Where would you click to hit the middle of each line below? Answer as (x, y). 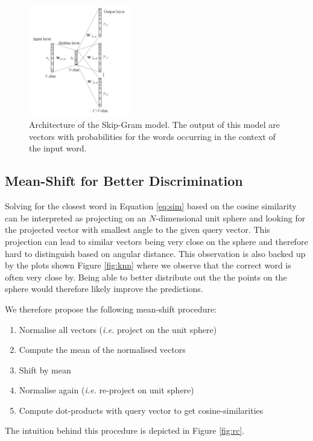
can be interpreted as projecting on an (76, 217)
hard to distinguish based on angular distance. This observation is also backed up (155, 253)
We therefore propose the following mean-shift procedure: (111, 309)
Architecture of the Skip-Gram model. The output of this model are (155, 125)
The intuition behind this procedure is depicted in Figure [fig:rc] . (125, 430)
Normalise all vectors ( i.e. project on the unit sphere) (118, 329)
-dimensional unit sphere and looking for (231, 217)
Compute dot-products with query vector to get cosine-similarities (141, 410)
